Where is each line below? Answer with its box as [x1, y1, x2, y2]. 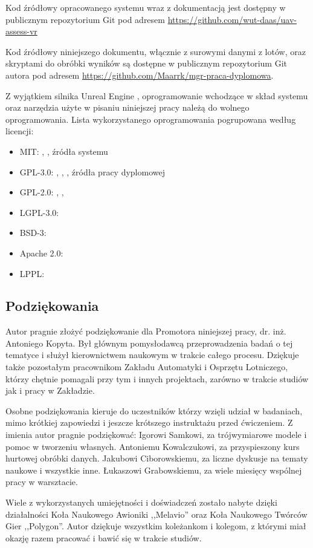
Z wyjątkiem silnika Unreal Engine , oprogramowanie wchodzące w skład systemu [5, 89, 308, 102]
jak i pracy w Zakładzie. [5, 384, 95, 397]
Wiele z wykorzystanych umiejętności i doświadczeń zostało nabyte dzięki [5, 496, 277, 509]
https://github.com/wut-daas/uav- [167, 13, 297, 25]
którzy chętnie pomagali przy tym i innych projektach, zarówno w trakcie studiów [5, 372, 309, 385]
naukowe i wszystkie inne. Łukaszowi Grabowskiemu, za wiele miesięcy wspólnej [5, 463, 302, 476]
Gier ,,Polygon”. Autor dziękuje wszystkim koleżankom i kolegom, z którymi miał [5, 520, 306, 532]
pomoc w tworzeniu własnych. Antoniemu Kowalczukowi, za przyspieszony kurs [5, 440, 300, 452]
